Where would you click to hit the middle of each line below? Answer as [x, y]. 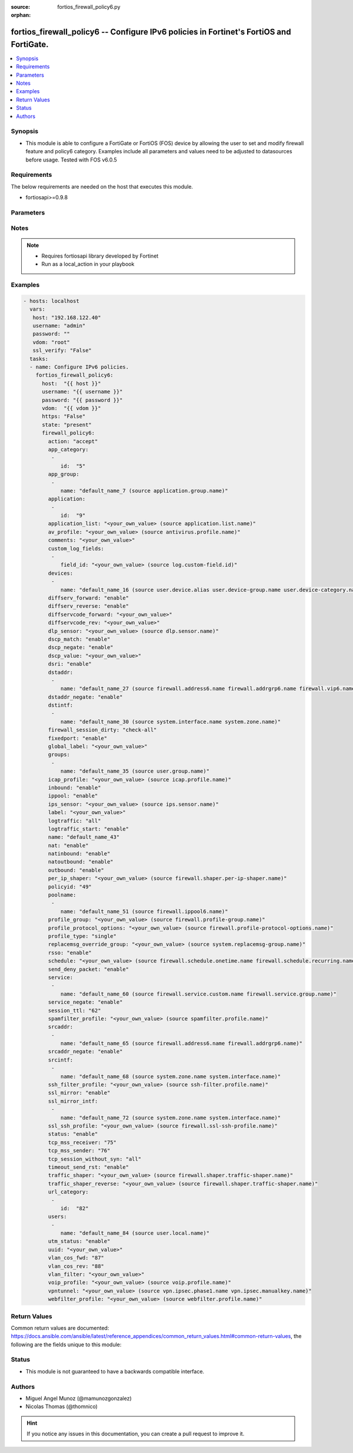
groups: [59, 755]
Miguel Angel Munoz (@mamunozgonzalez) [79, 1398]
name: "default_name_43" [84, 837]
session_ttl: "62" [74, 1010]
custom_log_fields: [76, 548]
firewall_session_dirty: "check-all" [102, 730]
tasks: [39, 359]
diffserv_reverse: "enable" [89, 606]
